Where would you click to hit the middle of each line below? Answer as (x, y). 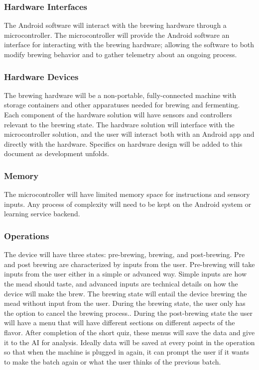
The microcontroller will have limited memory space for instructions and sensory (127, 194)
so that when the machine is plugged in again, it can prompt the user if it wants (127, 352)
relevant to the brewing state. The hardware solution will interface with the (119, 124)
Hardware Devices (41, 76)
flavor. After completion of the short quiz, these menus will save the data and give (129, 332)
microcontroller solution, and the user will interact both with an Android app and (129, 134)
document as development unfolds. (57, 153)
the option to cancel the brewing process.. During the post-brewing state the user (128, 313)
